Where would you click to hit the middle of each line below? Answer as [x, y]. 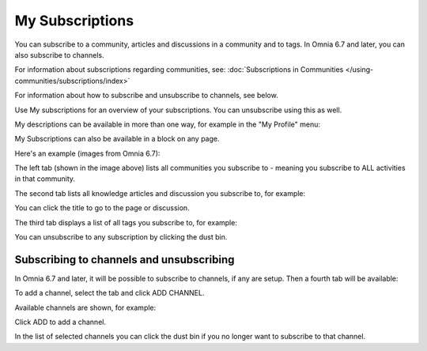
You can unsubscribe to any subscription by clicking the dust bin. [121, 237]
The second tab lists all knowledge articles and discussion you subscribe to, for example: [160, 193]
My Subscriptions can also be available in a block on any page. [117, 139]
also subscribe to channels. [59, 55]
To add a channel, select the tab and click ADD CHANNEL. [110, 293]
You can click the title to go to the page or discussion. [102, 208]
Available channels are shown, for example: [85, 308]
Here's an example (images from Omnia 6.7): [87, 153]
